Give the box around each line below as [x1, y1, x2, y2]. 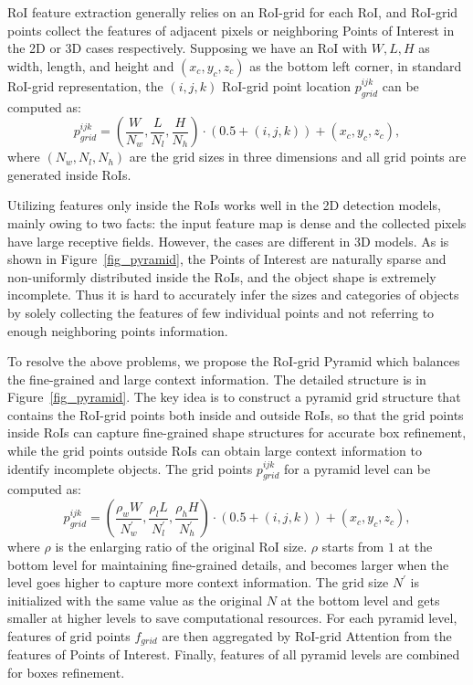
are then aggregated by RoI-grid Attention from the [162, 627, 452, 646]
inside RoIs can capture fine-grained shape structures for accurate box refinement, [7, 423, 467, 442]
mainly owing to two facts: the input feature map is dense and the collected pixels [7, 213, 467, 232]
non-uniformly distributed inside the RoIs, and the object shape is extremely [7, 267, 436, 286]
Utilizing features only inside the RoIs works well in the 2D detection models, [7, 195, 441, 215]
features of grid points [7, 627, 131, 646]
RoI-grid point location [221, 76, 351, 95]
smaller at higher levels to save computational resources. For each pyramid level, [7, 608, 457, 627]
